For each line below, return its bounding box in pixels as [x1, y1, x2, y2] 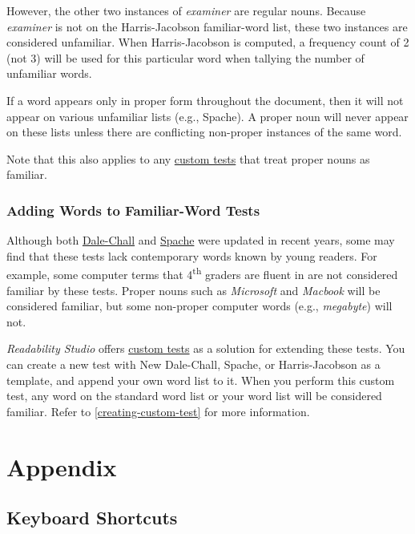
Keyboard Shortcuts [6, 505, 178, 530]
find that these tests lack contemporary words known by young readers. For [6, 247, 377, 264]
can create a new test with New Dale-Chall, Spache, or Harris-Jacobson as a [6, 355, 381, 372]
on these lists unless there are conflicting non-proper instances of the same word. [6, 123, 402, 140]
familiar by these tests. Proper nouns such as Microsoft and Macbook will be [6, 281, 381, 298]
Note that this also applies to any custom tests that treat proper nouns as [6, 150, 370, 167]
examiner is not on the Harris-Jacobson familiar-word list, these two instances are [6, 18, 408, 34]
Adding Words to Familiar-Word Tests [6, 200, 260, 220]
